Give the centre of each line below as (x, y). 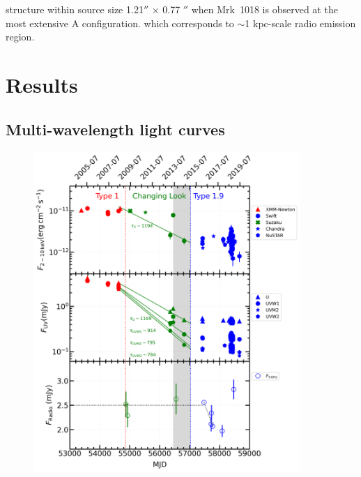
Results (42, 84)
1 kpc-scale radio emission (300, 23)
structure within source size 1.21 (75, 9)
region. (20, 37)
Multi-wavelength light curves (115, 129)
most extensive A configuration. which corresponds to (120, 23)
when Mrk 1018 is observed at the (264, 9)
